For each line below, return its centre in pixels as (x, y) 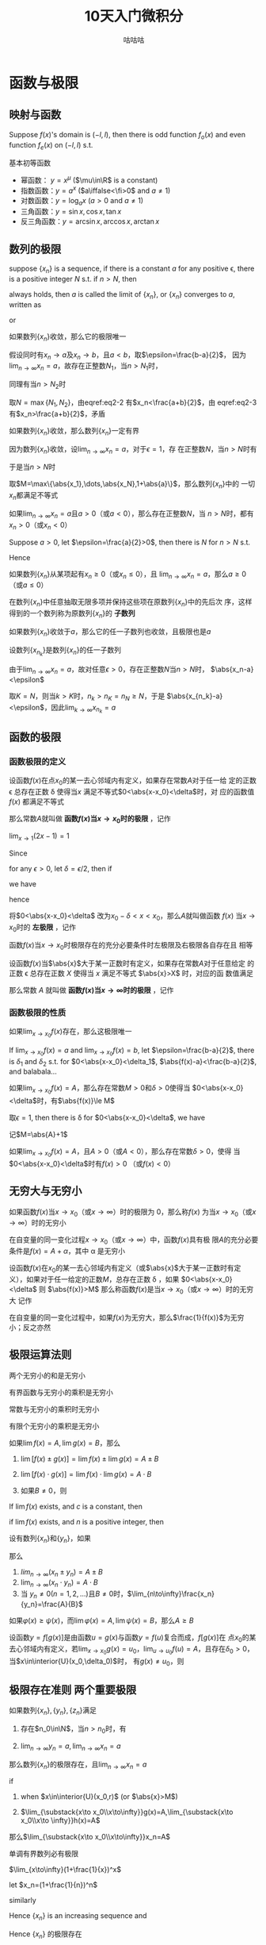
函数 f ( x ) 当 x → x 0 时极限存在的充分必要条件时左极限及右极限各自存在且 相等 (131, 946)
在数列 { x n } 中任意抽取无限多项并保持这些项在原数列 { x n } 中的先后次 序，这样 (131, 603)
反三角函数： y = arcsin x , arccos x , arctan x (90, 221)
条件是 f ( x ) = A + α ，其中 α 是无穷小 (67, 1251)
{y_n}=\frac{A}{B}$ (51, 1604)
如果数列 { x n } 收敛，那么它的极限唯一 (68, 337)
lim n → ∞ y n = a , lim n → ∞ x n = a (70, 1747)
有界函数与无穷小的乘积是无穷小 (61, 1392)
